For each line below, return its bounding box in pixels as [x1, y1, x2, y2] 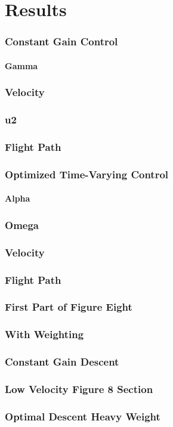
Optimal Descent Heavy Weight [5, 409, 160, 423]
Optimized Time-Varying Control [5, 166, 169, 181]
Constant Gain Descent [5, 354, 119, 369]
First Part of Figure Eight [5, 299, 132, 314]
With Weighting [5, 327, 84, 342]
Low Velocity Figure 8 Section [5, 381, 153, 396]
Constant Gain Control [5, 34, 118, 49]
